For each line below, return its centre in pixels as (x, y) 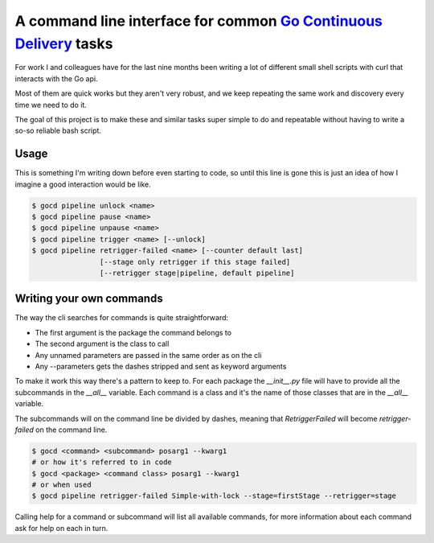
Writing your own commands (89, 299)
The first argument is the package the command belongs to (133, 332)
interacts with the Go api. (56, 78)
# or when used (61, 485)
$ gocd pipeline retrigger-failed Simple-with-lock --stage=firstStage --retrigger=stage (214, 496)
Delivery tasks (64, 43)
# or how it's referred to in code (102, 462)
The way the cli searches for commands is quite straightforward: (122, 318)
